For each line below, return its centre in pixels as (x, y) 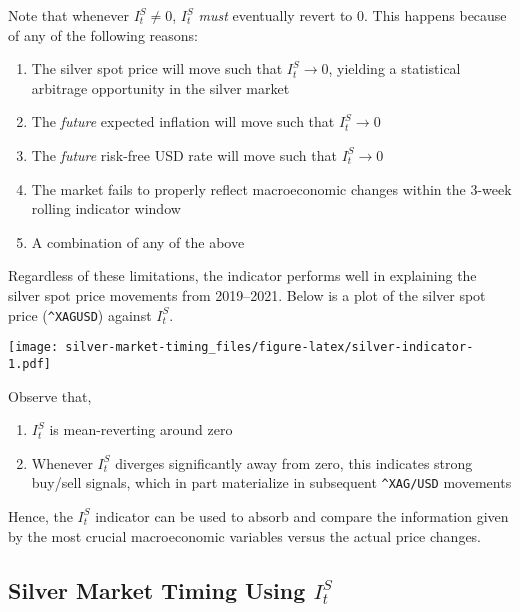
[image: (33, 347)
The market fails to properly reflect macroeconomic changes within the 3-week (271, 188)
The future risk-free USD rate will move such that (184, 154)
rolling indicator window (106, 208)
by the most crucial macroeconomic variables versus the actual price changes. (245, 535)
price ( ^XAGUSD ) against (80, 314)
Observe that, (50, 395)
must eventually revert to (275, 15)
